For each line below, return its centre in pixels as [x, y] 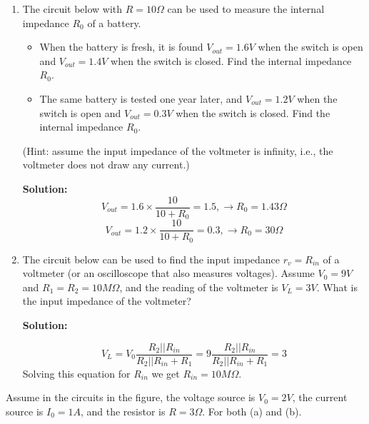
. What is [337, 287]
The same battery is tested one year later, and [141, 98]
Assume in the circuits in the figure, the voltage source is [131, 397]
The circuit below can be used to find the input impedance [151, 259]
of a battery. [114, 22]
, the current [320, 397]
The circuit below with [72, 9]
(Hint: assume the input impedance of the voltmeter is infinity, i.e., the [178, 150]
